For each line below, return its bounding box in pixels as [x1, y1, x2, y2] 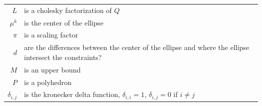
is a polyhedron [24, 76, 72, 87]
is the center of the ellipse [24, 17, 104, 27]
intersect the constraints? [24, 51, 102, 62]
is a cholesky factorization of [24, 4, 112, 15]
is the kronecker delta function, [24, 89, 120, 99]
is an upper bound [24, 64, 81, 74]
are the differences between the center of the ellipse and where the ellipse [24, 42, 249, 52]
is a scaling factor [24, 29, 78, 40]
